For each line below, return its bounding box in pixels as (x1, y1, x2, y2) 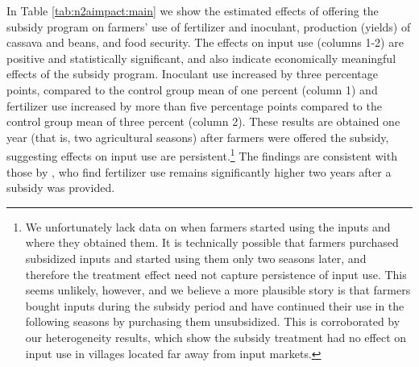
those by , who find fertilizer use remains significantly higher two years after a (6, 163, 392, 180)
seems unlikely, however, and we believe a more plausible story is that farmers (25, 282, 411, 298)
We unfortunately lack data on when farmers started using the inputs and (25, 218, 391, 235)
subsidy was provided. (6, 179, 115, 196)
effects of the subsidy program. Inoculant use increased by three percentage (6, 65, 378, 82)
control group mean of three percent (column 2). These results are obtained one (6, 113, 400, 130)
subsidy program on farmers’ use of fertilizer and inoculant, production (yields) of (6, 18, 411, 35)
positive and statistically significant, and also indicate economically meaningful (6, 49, 396, 66)
